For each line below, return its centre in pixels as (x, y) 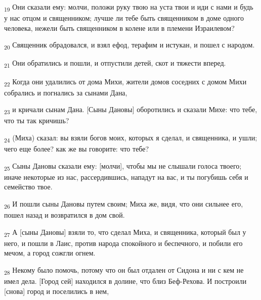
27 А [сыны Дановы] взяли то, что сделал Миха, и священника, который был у (125, 232)
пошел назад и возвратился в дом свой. (64, 215)
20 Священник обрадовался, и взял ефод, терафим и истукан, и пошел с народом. (129, 45)
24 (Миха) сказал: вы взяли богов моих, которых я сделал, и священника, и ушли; (131, 138)
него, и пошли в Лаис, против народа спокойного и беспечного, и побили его (123, 243)
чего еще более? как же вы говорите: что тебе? (77, 149)
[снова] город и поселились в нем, (57, 291)
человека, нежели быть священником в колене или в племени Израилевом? (119, 28)
